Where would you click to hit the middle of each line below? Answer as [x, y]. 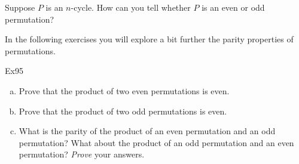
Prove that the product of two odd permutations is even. [123, 111]
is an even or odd [233, 7]
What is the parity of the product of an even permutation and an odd [147, 131]
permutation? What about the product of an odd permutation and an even [156, 142]
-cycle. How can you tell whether [131, 7]
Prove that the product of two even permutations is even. [124, 90]
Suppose [20, 7]
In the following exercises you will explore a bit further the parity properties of [149, 39]
